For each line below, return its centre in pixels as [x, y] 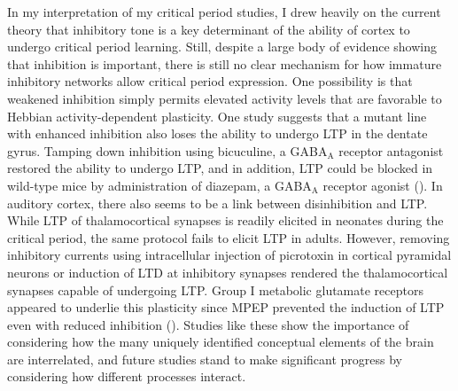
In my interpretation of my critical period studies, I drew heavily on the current [224, 12]
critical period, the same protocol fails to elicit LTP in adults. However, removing [229, 237]
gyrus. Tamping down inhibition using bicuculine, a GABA [167, 150]
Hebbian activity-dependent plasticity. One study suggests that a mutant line [217, 116]
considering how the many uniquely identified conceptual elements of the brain [221, 342]
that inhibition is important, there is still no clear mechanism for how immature [225, 63]
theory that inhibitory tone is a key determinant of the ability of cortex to [209, 29]
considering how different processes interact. [127, 376]
